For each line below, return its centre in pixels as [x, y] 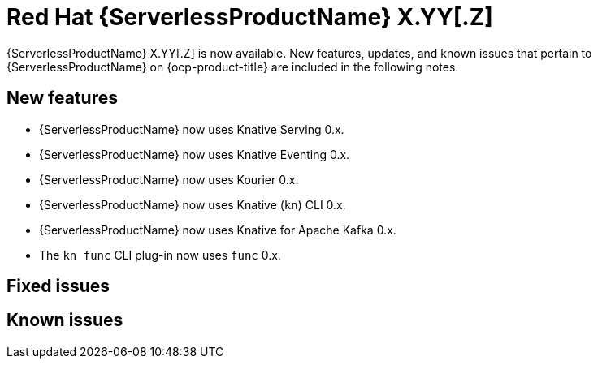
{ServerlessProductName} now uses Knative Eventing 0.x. [195, 154]
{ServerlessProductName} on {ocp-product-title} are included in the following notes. [233, 67]
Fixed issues [58, 286]
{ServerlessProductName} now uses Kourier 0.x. [169, 179]
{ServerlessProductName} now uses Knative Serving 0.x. [192, 129]
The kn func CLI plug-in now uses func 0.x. [160, 255]
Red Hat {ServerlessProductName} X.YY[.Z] [250, 17]
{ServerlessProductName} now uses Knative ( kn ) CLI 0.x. [193, 204]
